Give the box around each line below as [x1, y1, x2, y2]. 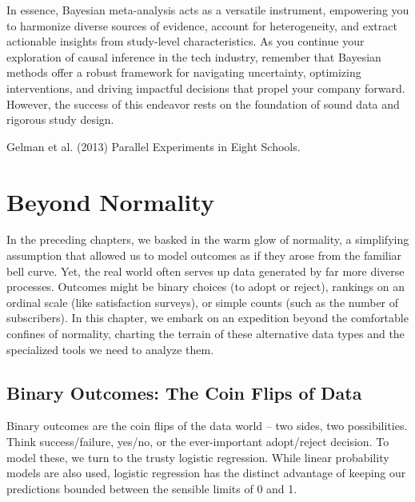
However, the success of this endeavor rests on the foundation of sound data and [6, 95, 400, 112]
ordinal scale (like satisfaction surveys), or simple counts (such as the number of [6, 293, 399, 310]
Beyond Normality [6, 185, 214, 217]
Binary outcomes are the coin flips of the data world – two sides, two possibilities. [6, 417, 408, 434]
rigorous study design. [6, 111, 114, 128]
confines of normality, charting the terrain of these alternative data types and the [6, 325, 405, 342]
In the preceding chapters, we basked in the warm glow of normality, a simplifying [6, 231, 409, 248]
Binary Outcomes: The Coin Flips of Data [6, 380, 362, 404]
